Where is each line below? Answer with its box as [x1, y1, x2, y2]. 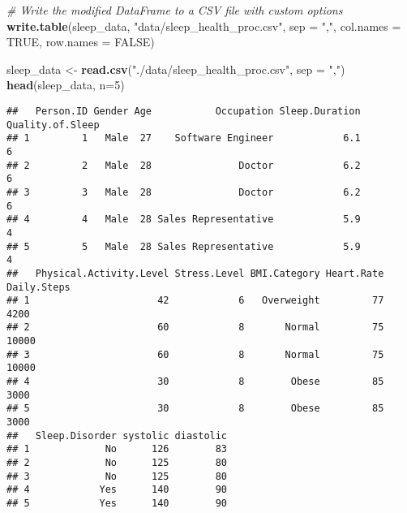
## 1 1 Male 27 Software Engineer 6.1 [6, 132, 361, 144]
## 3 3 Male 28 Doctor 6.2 [6, 186, 361, 198]
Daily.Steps [6, 281, 71, 293]
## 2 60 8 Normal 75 [6, 321, 384, 334]
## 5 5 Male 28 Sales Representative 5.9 [6, 240, 361, 252]
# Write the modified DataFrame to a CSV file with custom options [6, 2, 343, 18]
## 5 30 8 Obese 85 [6, 403, 384, 415]
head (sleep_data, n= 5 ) [6, 76, 125, 93]
